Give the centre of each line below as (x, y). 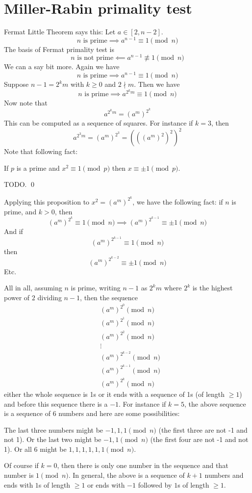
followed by (155, 484)
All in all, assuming (33, 288)
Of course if (21, 465)
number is (19, 475)
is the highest (213, 288)
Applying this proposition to (47, 201)
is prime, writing (96, 288)
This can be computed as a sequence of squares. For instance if (99, 123)
